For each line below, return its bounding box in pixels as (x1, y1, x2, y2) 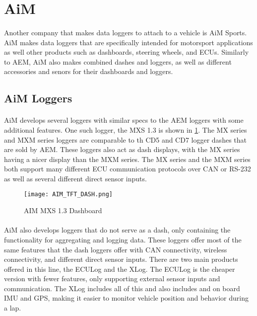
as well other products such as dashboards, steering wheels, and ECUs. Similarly (4, 47, 249, 57)
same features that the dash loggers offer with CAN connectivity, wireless (4, 244, 227, 254)
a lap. (4, 303, 21, 313)
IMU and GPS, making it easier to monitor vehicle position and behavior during (4, 293, 249, 303)
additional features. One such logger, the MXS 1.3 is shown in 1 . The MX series (4, 124, 247, 135)
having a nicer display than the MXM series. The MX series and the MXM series (4, 154, 251, 164)
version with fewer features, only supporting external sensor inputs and (4, 273, 220, 284)
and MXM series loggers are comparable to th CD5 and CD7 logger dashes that (4, 134, 247, 145)
